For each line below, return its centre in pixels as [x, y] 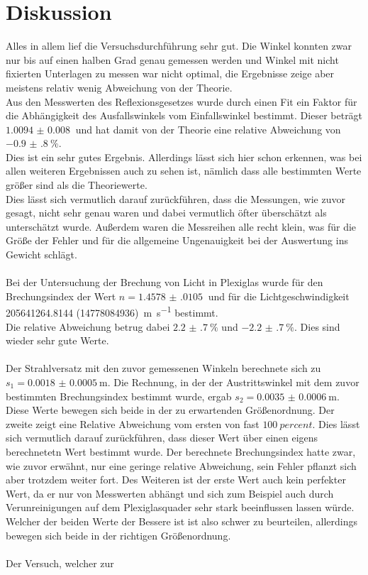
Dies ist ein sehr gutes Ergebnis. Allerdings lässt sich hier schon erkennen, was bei [184, 157]
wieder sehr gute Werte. [57, 340]
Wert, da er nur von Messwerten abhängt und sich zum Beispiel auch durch [170, 493]
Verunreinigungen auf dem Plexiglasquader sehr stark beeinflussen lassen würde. [180, 507]
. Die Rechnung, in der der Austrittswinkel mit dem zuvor [233, 382]
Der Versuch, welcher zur [60, 563]
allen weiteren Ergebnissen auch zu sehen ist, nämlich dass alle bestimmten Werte [184, 171]
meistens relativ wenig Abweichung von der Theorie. [119, 87]
